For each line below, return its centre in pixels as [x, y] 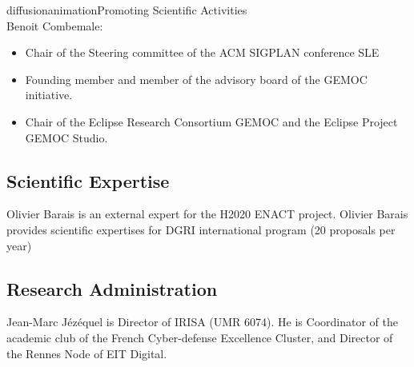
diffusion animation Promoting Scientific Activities [127, 10]
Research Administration [112, 288]
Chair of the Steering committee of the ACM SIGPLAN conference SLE [202, 52]
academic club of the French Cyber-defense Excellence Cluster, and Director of [200, 337]
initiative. [49, 95]
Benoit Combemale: [55, 25]
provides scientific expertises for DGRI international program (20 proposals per [201, 229]
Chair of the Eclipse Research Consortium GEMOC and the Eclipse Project [211, 121]
